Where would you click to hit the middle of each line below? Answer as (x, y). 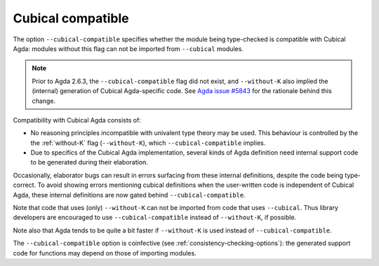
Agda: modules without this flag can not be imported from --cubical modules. (128, 48)
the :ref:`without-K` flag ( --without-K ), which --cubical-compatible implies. (148, 143)
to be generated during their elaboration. (89, 162)
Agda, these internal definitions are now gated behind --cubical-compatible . (129, 195)
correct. (25, 185)
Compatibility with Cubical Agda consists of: (77, 120)
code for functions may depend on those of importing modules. (105, 253)
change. (44, 101)
